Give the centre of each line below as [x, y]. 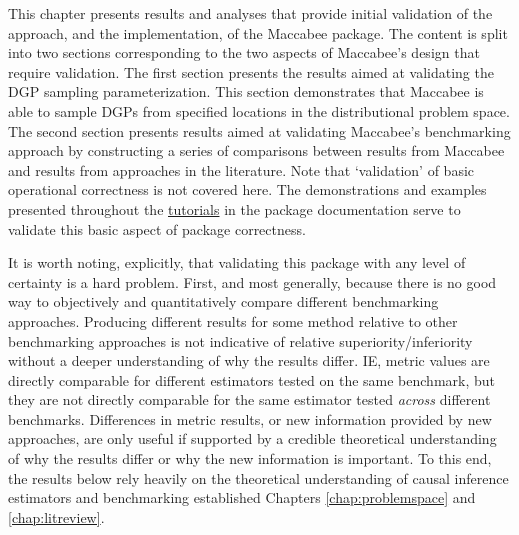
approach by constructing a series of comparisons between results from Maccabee [256, 150]
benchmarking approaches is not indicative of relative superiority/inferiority [240, 340]
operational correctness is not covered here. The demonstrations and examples [247, 189]
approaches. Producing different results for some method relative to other [233, 320]
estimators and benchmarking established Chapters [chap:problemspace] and [242, 497]
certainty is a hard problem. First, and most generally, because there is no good [252, 281]
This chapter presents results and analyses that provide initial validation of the [250, 13]
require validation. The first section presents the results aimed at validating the [251, 71]
